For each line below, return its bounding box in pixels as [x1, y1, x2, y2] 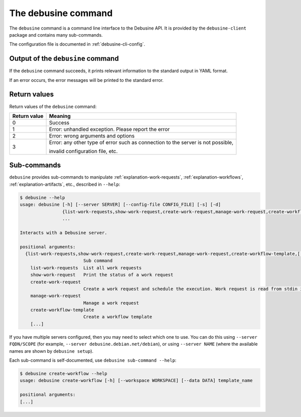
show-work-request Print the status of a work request [30, 272, 174, 278]
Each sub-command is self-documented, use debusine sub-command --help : [9, 357, 177, 363]
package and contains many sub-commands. [9, 32, 103, 38]
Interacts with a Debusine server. [20, 230, 107, 235]
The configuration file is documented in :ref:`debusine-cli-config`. [9, 41, 145, 47]
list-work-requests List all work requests [30, 265, 142, 270]
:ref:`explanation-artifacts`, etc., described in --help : [9, 181, 120, 187]
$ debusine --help [20, 195, 65, 200]
